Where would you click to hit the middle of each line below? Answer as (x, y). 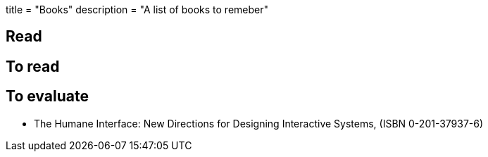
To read (33, 66)
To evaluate (47, 96)
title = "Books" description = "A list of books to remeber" (137, 10)
